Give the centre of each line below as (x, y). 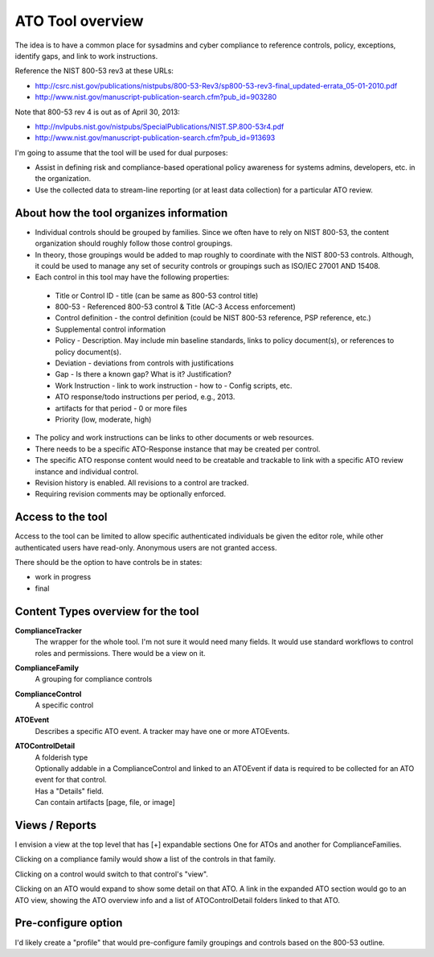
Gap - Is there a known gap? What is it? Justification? (143, 374)
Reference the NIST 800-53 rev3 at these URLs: (94, 71)
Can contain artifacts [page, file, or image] (105, 802)
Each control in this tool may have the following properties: (132, 277)
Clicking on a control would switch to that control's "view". (112, 874)
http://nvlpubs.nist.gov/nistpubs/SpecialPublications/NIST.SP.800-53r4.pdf (160, 126)
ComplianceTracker (48, 630)
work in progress (63, 577)
